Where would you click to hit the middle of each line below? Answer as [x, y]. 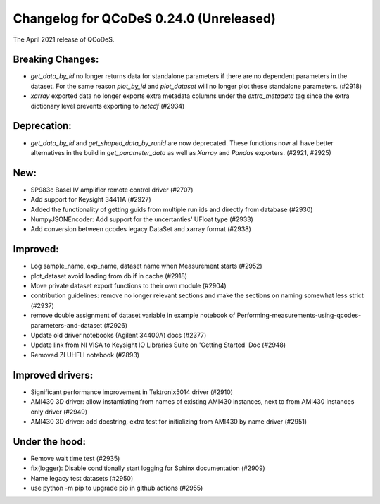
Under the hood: [50, 442]
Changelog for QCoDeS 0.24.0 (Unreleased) [144, 18]
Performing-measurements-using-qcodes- [299, 315]
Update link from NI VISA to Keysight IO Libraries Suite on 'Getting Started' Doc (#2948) [158, 345]
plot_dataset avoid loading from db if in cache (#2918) [109, 276]
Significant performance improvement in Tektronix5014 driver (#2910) [132, 392]
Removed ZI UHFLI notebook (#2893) [85, 355]
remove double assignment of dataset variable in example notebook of [133, 315]
